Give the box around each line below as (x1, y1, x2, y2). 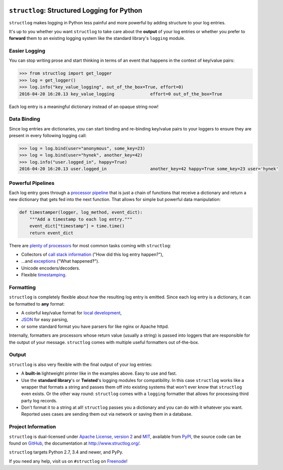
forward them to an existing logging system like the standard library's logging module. (9, 36, 186, 41)
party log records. (21, 398, 57, 403)
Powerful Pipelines (9, 180, 55, 186)
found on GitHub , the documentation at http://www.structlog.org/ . (9, 440, 141, 446)
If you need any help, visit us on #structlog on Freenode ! (9, 458, 128, 464)
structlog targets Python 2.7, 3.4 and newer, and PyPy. (9, 449, 124, 455)
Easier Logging (9, 48, 46, 54)
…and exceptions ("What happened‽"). (21, 258, 99, 264)
